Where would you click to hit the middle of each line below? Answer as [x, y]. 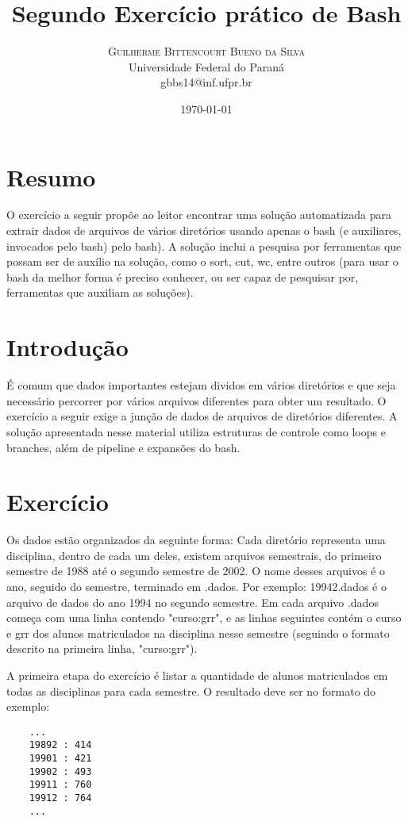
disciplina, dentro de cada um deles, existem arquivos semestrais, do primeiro [194, 555]
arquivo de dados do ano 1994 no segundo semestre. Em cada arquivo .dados [192, 602]
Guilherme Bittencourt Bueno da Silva [206, 51]
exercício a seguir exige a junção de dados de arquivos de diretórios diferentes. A [202, 416]
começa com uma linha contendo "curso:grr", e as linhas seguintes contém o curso [204, 618]
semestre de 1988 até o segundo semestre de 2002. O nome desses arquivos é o [196, 571]
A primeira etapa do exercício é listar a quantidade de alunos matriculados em [197, 675]
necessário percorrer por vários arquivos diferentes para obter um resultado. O [196, 400]
